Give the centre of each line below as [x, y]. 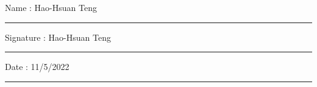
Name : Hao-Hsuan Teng [51, 7]
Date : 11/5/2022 [37, 67]
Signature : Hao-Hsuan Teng [58, 37]
